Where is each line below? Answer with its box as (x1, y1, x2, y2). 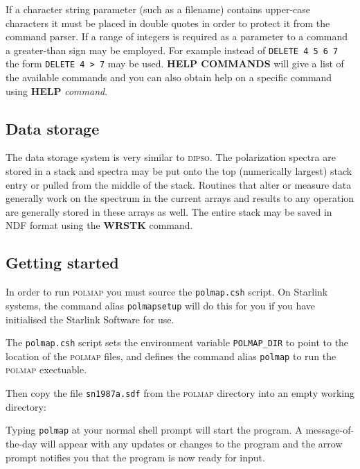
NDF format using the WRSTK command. (6, 218, 193, 232)
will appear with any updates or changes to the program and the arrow (40, 436, 343, 450)
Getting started (6, 252, 119, 273)
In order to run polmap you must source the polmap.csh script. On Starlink (6, 284, 328, 299)
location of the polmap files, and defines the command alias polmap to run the (6, 348, 336, 363)
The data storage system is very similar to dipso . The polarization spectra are (6, 150, 336, 164)
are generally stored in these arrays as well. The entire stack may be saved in (6, 204, 332, 219)
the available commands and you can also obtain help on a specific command (6, 70, 332, 85)
